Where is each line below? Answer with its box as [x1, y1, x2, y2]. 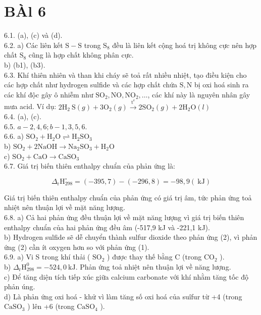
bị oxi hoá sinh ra [194, 79, 249, 90]
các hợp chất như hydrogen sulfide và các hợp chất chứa [4, 79, 178, 90]
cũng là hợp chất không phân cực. [28, 49, 134, 60]
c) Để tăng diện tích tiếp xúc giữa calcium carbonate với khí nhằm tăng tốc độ [4, 271, 249, 282]
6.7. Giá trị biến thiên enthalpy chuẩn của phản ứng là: [4, 161, 175, 171]
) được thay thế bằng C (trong [107, 251, 202, 262]
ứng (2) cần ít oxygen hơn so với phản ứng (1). [4, 241, 149, 252]
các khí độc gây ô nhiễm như [4, 89, 93, 99]
